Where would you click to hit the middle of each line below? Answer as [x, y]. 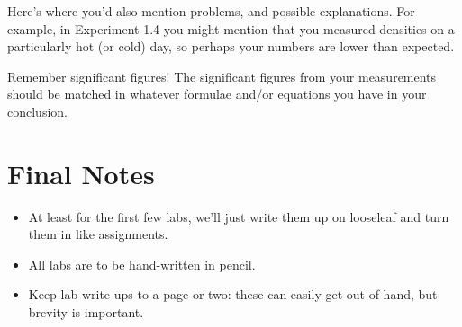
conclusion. [37, 111]
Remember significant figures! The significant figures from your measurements [222, 76]
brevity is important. [86, 312]
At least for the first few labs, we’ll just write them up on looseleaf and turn [239, 216]
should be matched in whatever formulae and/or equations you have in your [217, 94]
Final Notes [81, 173]
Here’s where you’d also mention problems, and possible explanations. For [211, 11]
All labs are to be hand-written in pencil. [142, 264]
